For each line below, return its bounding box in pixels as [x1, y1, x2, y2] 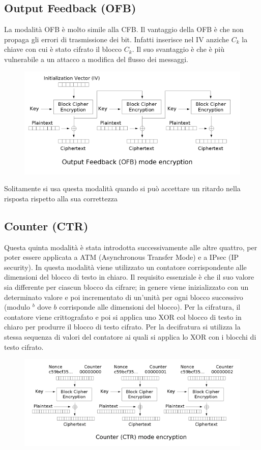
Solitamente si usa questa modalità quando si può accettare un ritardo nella [4, 183, 241, 194]
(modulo [4, 302, 30, 312]
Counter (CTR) [4, 218, 89, 233]
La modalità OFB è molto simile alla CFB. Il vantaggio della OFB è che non [4, 24, 244, 35]
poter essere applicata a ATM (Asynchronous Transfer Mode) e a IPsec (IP [4, 252, 239, 262]
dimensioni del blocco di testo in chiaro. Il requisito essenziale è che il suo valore [4, 272, 254, 282]
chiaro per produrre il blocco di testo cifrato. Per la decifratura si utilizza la [4, 321, 241, 332]
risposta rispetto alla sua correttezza [4, 193, 118, 203]
